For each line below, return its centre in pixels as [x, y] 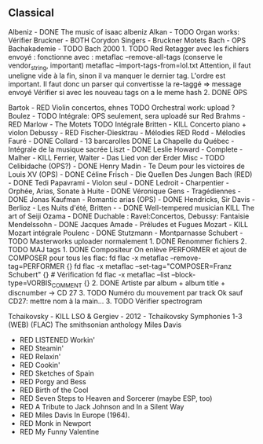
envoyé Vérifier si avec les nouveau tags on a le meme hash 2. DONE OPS [128, 92]
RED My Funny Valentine [59, 432]
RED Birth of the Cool [54, 390]
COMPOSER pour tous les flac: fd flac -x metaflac [88, 258]
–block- [184, 274]
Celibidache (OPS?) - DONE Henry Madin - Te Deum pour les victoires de [127, 166]
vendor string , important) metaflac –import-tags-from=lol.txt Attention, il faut [130, 66]
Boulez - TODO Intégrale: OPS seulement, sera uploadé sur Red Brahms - [127, 116]
